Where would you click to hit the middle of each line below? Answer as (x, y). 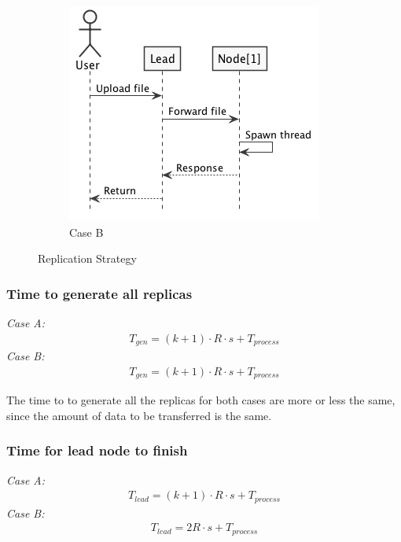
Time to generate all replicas (99, 293)
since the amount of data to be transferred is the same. (139, 415)
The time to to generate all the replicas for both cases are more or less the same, (201, 400)
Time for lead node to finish (97, 450)
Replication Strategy (87, 258)
